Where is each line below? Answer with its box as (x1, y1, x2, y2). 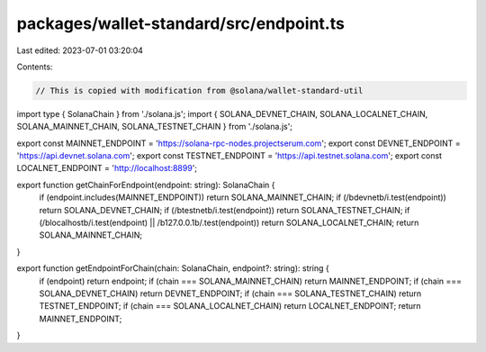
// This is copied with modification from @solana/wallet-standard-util (35, 86, 364, 95)
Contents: (16, 61, 53, 72)
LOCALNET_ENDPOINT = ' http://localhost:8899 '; (16, 163, 198, 174)
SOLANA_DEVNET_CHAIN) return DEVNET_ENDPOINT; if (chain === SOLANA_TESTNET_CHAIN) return (39, 288, 422, 299)
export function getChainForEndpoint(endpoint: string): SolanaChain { (16, 179, 275, 190)
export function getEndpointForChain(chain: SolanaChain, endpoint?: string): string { (16, 263, 330, 274)
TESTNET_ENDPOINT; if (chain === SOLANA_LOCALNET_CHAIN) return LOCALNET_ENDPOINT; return (39, 301, 422, 311)
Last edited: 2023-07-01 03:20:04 (16, 45, 144, 56)
